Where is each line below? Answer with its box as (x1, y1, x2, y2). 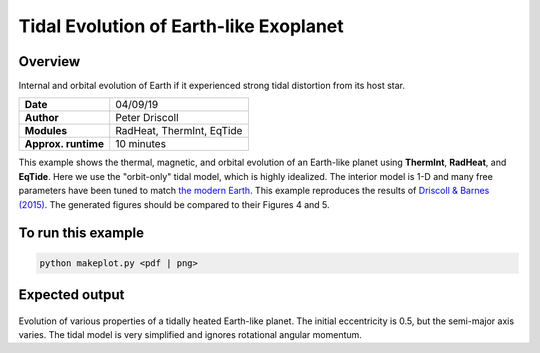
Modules (24, 124, 68, 138)
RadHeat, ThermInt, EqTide (115, 124, 243, 138)
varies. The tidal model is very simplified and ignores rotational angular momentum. (18, 329, 362, 341)
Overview (18, 53, 81, 70)
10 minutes (115, 137, 167, 151)
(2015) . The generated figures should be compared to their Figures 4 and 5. (18, 198, 330, 210)
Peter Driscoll (115, 111, 179, 125)
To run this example (18, 225, 145, 242)
